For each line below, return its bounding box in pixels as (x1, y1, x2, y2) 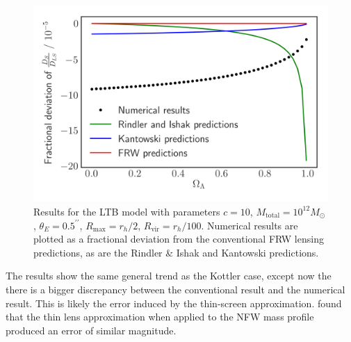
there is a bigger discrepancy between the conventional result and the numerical (6, 282, 345, 296)
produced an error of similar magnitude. (6, 323, 177, 337)
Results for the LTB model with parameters (33, 204, 220, 218)
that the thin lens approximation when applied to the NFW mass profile (6, 309, 314, 324)
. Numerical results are (201, 218, 298, 232)
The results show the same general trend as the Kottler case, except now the (6, 268, 332, 283)
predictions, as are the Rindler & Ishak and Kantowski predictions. (33, 245, 319, 259)
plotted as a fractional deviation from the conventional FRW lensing (33, 231, 324, 246)
